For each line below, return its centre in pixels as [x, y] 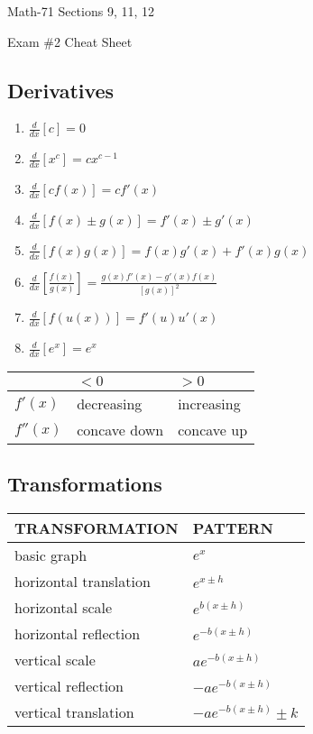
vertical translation [74, 712]
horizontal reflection [78, 634]
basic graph [51, 555]
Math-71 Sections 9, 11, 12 [81, 11]
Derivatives [61, 90]
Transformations [85, 484]
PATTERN [233, 528]
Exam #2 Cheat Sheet [70, 41]
